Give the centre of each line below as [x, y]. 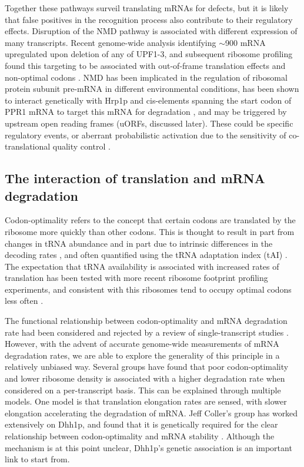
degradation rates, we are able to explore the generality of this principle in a [142, 355]
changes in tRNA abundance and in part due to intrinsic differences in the [139, 243]
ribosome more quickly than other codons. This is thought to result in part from [150, 231]
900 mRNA [245, 42]
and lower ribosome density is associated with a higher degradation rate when [145, 378]
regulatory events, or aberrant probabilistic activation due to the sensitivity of [146, 135]
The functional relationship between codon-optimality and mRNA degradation [146, 321]
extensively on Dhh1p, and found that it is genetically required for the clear [141, 424]
